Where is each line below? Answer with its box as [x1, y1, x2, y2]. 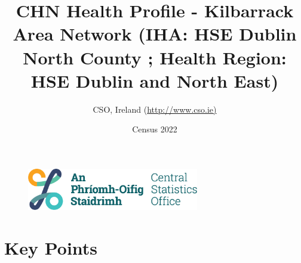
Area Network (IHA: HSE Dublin [13, 21, 297, 46]
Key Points [4, 235, 98, 259]
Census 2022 [132, 123, 177, 135]
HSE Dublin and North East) [30, 68, 279, 92]
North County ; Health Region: [23, 45, 287, 69]
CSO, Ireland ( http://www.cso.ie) [93, 103, 217, 115]
